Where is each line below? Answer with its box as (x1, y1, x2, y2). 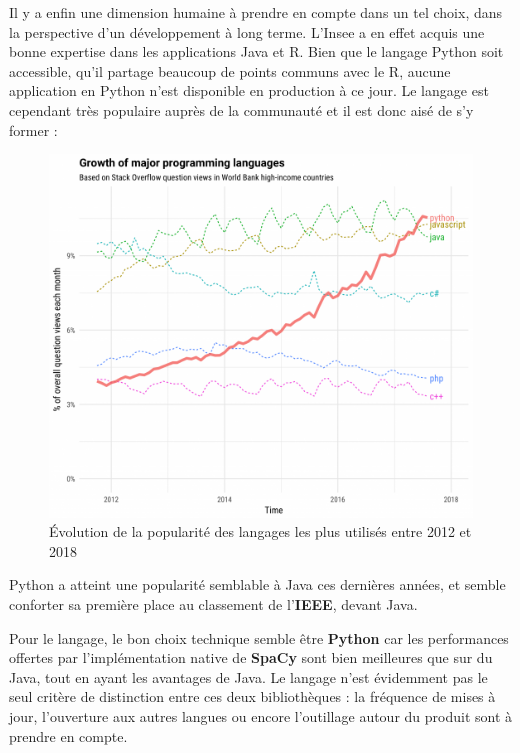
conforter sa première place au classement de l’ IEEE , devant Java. (9, 594, 418, 615)
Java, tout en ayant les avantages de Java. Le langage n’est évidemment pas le (9, 666, 488, 687)
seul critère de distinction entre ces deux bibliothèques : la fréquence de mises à (9, 686, 496, 707)
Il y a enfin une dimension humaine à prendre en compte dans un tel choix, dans (9, 2, 503, 22)
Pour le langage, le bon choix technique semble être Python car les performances (9, 627, 509, 648)
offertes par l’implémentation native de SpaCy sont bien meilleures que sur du (9, 647, 493, 668)
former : (9, 119, 58, 140)
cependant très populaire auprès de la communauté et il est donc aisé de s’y (9, 99, 474, 120)
